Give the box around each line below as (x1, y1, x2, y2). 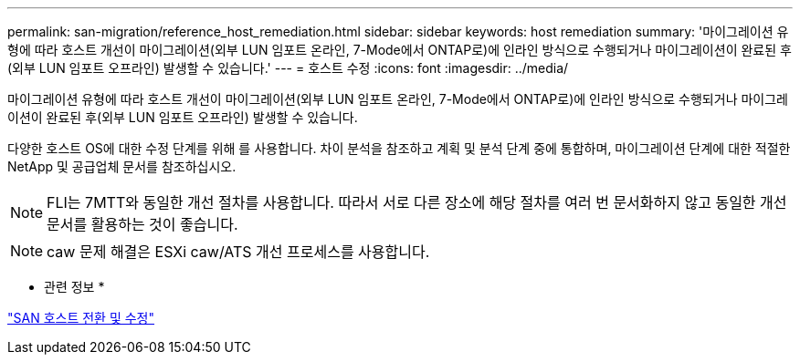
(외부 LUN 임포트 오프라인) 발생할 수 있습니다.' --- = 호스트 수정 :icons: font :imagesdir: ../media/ (7, 60, 569, 76)
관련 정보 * (44, 279, 105, 295)
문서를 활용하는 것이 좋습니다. (47, 215, 238, 233)
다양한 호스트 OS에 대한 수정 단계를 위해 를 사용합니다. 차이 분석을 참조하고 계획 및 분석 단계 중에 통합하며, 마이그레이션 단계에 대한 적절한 (7, 140, 791, 156)
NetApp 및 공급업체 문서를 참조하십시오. (7, 159, 237, 174)
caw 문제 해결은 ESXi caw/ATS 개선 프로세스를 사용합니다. (47, 243, 430, 261)
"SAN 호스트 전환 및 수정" (7, 310, 155, 326)
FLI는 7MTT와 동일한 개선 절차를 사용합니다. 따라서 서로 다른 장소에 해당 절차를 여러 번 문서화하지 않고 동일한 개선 (47, 193, 787, 212)
